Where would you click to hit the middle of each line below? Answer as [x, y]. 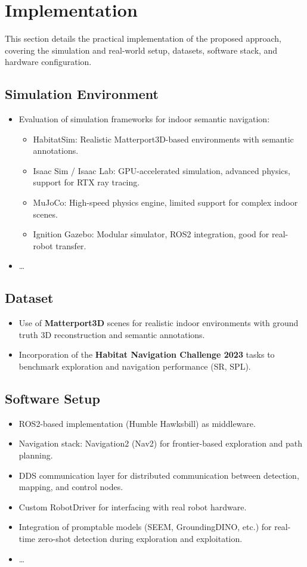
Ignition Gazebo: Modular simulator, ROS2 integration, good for [151, 234]
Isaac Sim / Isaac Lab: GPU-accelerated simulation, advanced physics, [162, 170]
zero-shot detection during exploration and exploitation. [140, 538]
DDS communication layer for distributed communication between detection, [159, 475]
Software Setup [52, 399]
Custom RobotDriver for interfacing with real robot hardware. [133, 506]
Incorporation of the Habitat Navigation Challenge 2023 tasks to [147, 354]
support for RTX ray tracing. [86, 182]
